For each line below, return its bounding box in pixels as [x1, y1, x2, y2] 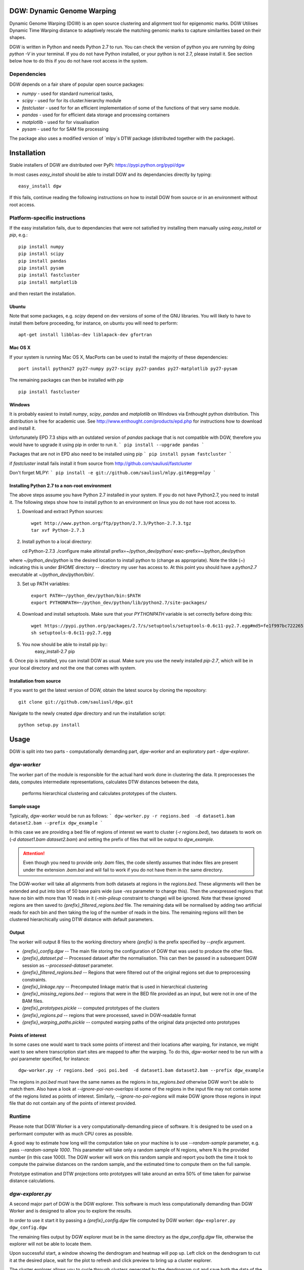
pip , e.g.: [9, 232, 28, 238]
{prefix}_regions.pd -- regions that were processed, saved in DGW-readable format [22, 1012, 196, 1018]
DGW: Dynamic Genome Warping [9, 7, 117, 15]
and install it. [9, 425, 36, 431]
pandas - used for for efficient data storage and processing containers [22, 112, 170, 118]
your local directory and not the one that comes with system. [9, 664, 137, 671]
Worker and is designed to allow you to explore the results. [9, 1208, 132, 1214]
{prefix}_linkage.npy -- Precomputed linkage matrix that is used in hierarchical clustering [22, 983, 208, 990]
